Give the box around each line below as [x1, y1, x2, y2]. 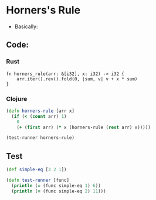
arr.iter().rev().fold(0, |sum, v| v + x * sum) [16, 76, 138, 82]
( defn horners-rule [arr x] [6, 108, 75, 114]
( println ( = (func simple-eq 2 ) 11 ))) [11, 188, 107, 194]
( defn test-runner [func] [6, 177, 69, 183]
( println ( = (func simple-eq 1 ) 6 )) [11, 182, 101, 188]
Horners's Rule [6, 4, 81, 17]
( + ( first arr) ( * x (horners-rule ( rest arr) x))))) [16, 124, 151, 130]
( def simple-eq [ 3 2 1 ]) [6, 167, 67, 173]
